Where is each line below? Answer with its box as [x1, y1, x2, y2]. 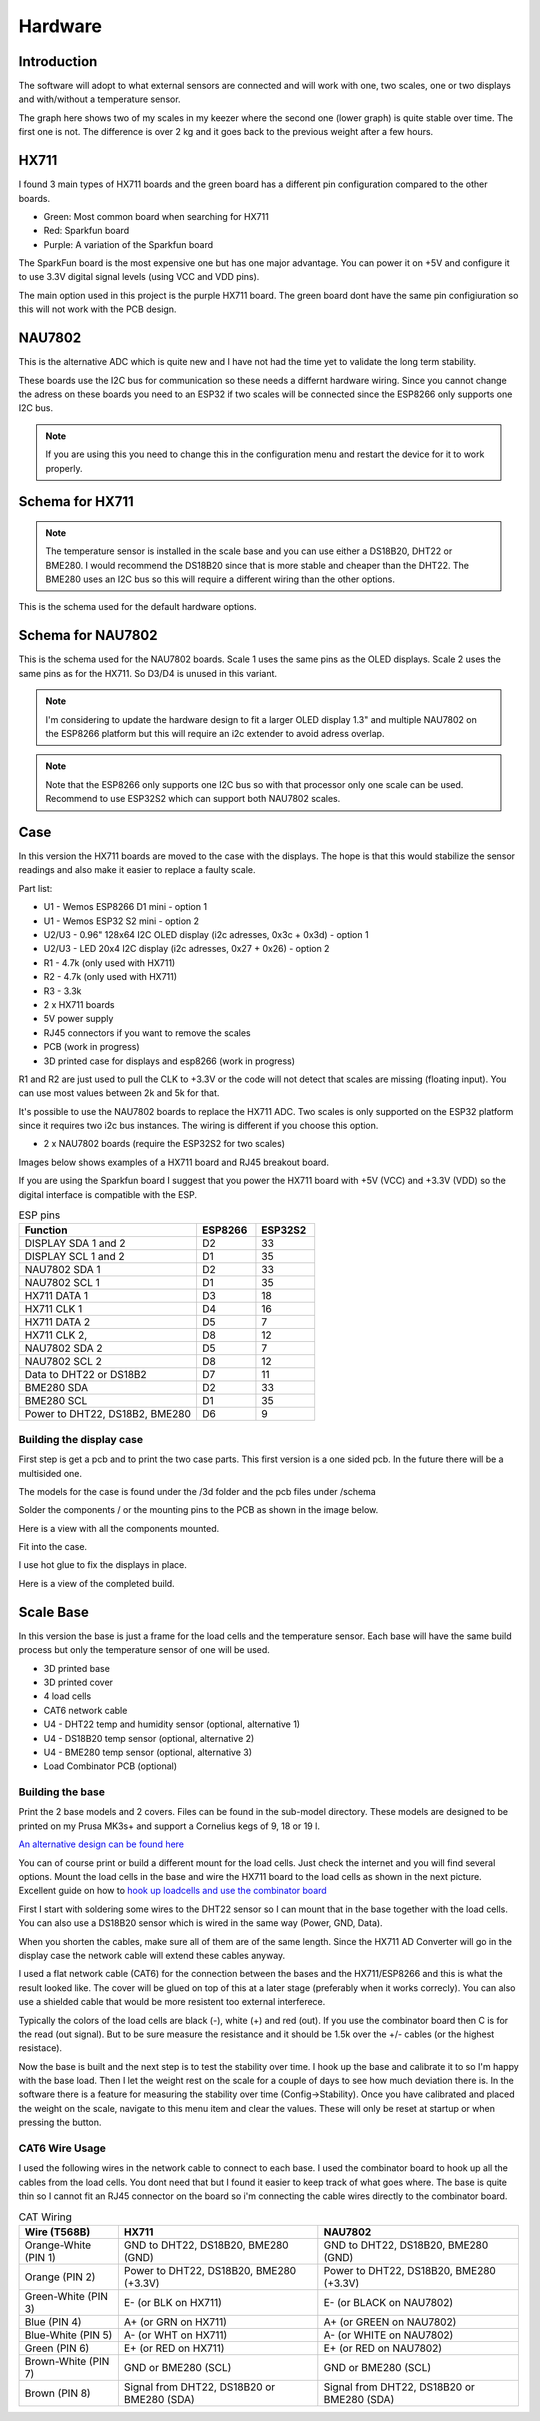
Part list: [18, 882, 53, 894]
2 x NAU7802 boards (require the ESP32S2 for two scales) [43, 1138, 285, 1150]
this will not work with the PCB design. [18, 303, 177, 315]
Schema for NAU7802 [18, 627, 158, 644]
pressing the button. [18, 2116, 102, 2129]
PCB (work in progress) [43, 1041, 140, 1053]
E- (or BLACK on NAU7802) [323, 2295, 454, 2309]
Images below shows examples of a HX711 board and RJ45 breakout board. [18, 1156, 330, 1168]
